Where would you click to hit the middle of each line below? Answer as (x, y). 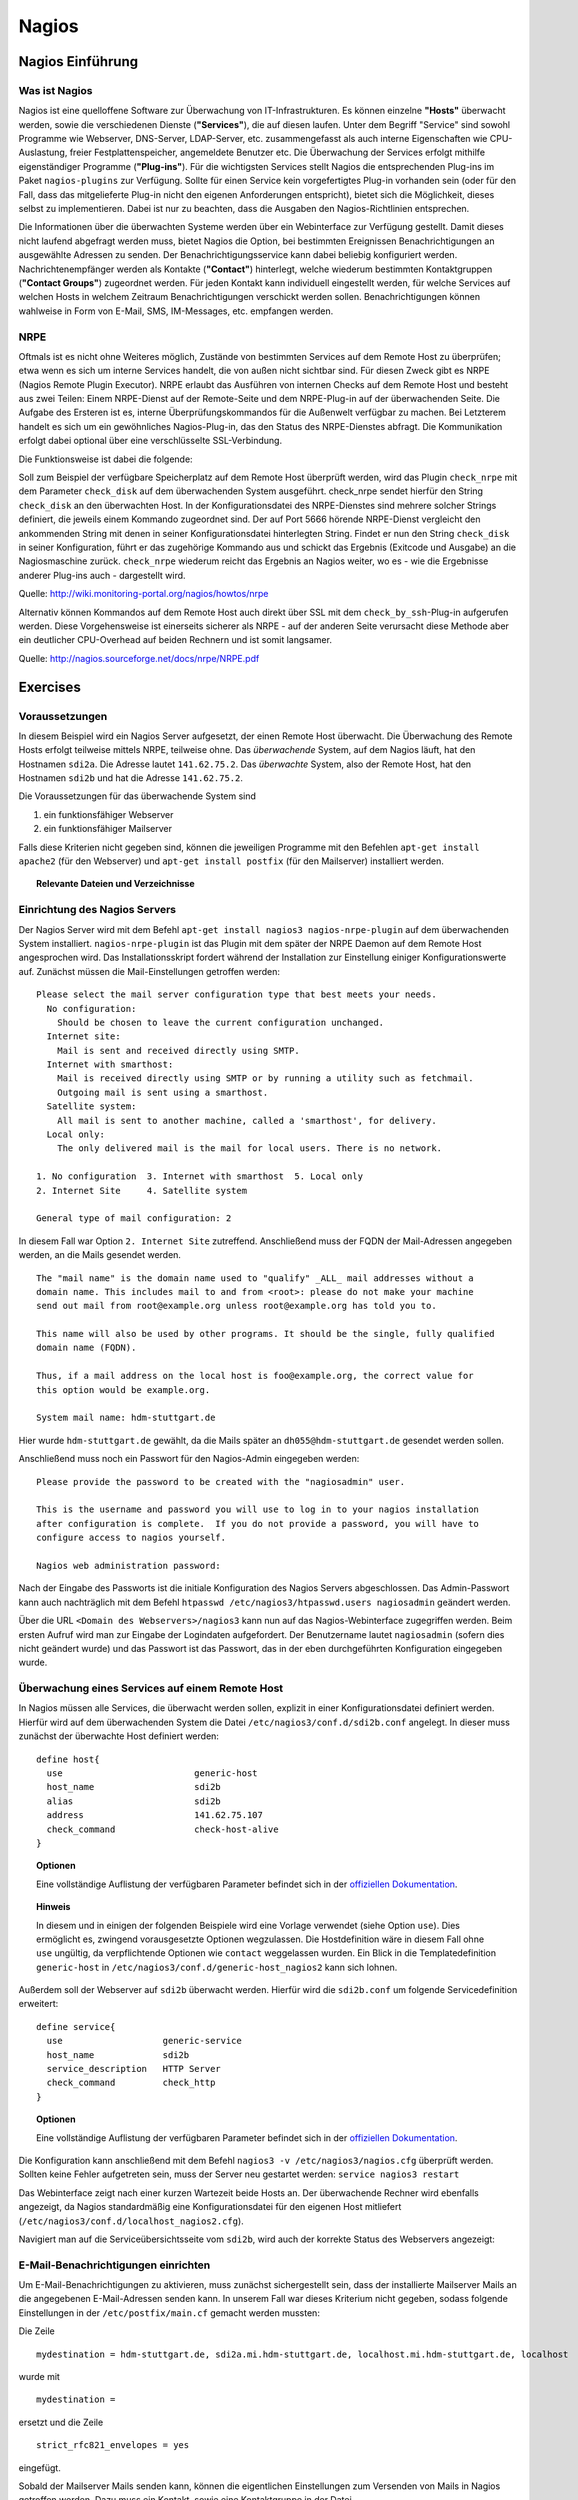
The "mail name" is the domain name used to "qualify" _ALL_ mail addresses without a (255, 1278)
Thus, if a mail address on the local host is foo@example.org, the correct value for (255, 1376)
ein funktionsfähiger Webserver (108, 814)
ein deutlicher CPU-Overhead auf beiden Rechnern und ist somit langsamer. (175, 640)
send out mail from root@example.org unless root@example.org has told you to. (236, 1306)
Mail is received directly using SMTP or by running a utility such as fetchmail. (265, 1078)
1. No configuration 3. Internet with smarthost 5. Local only (200, 1176)
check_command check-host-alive (162, 1829)
